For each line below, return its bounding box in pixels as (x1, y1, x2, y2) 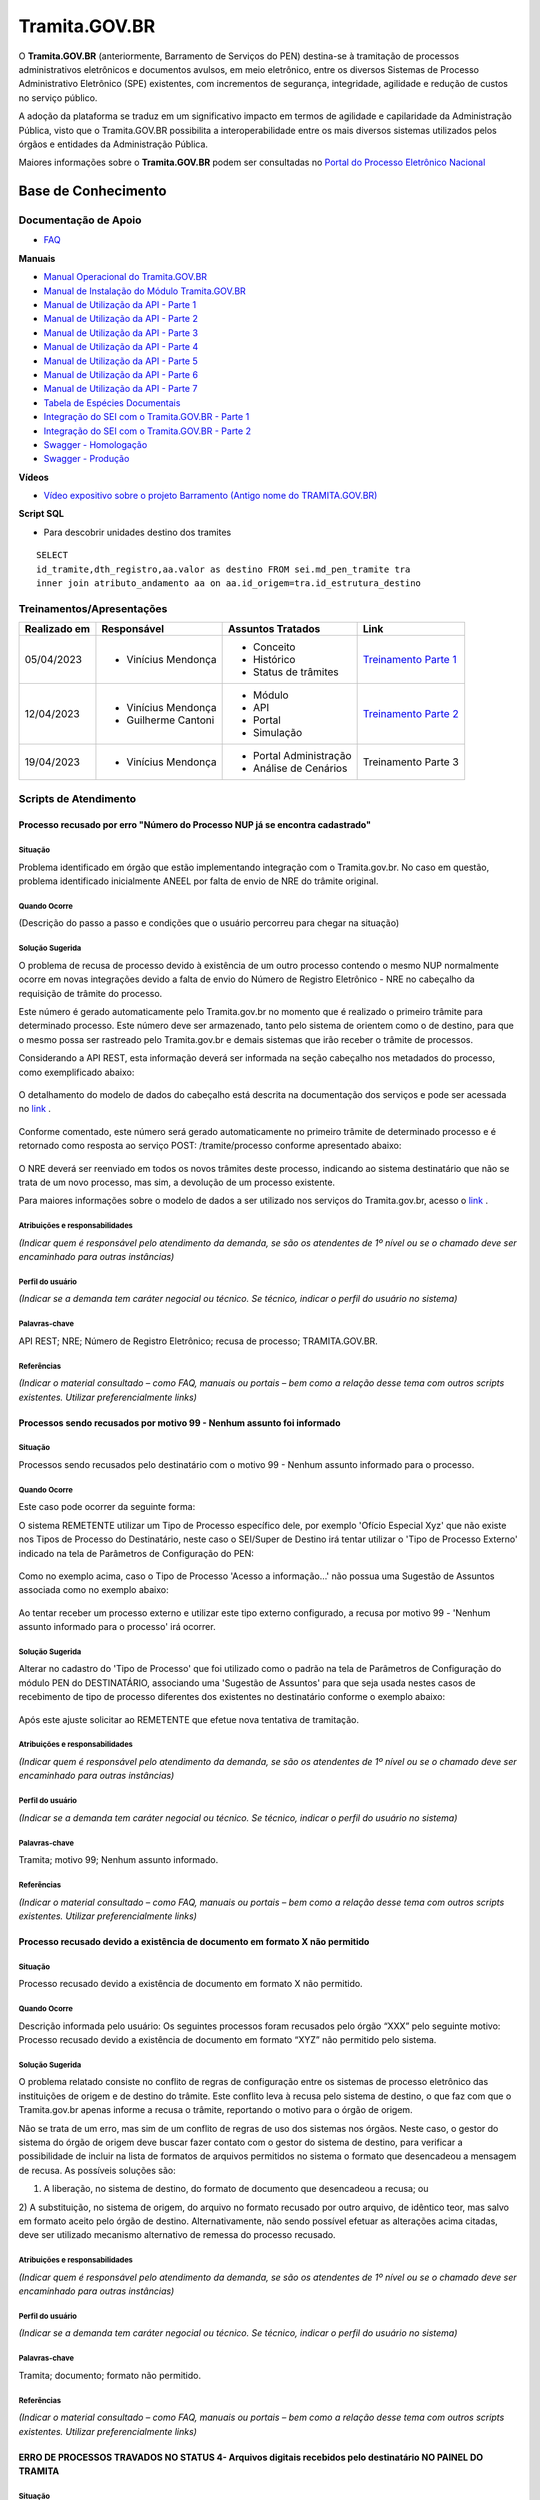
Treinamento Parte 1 (362, 653, 457, 667)
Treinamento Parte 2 (362, 707, 459, 721)
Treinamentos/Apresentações (18, 601, 168, 615)
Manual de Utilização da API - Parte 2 (43, 313, 199, 325)
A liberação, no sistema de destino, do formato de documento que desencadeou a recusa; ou (43, 2183, 429, 2195)
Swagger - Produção (43, 453, 130, 465)
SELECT (36, 550, 69, 561)
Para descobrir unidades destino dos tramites (43, 526, 232, 538)
